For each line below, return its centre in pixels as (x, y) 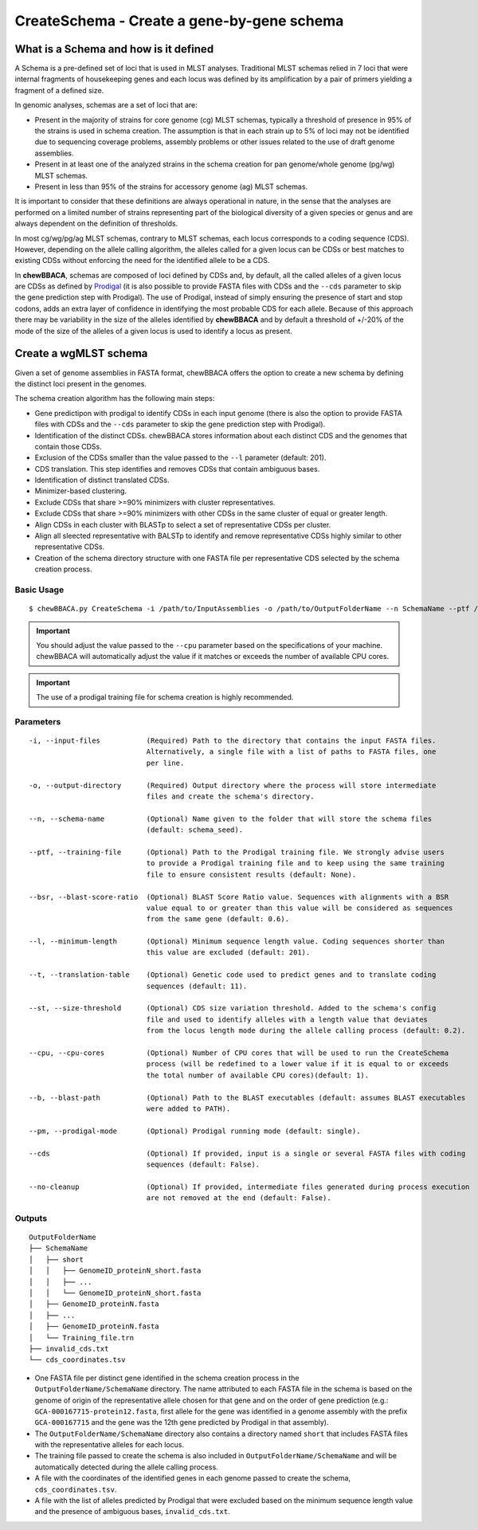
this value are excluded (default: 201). (228, 953)
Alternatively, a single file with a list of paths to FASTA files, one (291, 752)
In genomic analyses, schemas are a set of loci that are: (106, 105)
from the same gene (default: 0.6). (218, 919)
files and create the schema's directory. (230, 796)
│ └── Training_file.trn (82, 1338)
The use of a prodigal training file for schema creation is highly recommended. (165, 697)
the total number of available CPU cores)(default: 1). (258, 1075)
